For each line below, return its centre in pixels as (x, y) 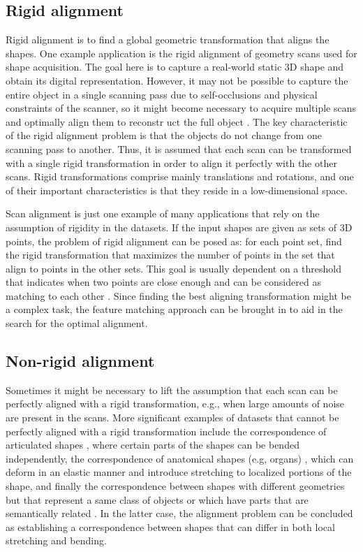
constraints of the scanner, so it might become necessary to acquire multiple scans (181, 108)
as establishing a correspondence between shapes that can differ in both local (170, 526)
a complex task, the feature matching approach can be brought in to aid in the (174, 309)
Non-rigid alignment (80, 361)
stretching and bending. (56, 540)
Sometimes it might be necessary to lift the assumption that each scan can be (172, 390)
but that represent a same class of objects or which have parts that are (157, 499)
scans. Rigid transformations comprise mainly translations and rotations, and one (180, 176)
